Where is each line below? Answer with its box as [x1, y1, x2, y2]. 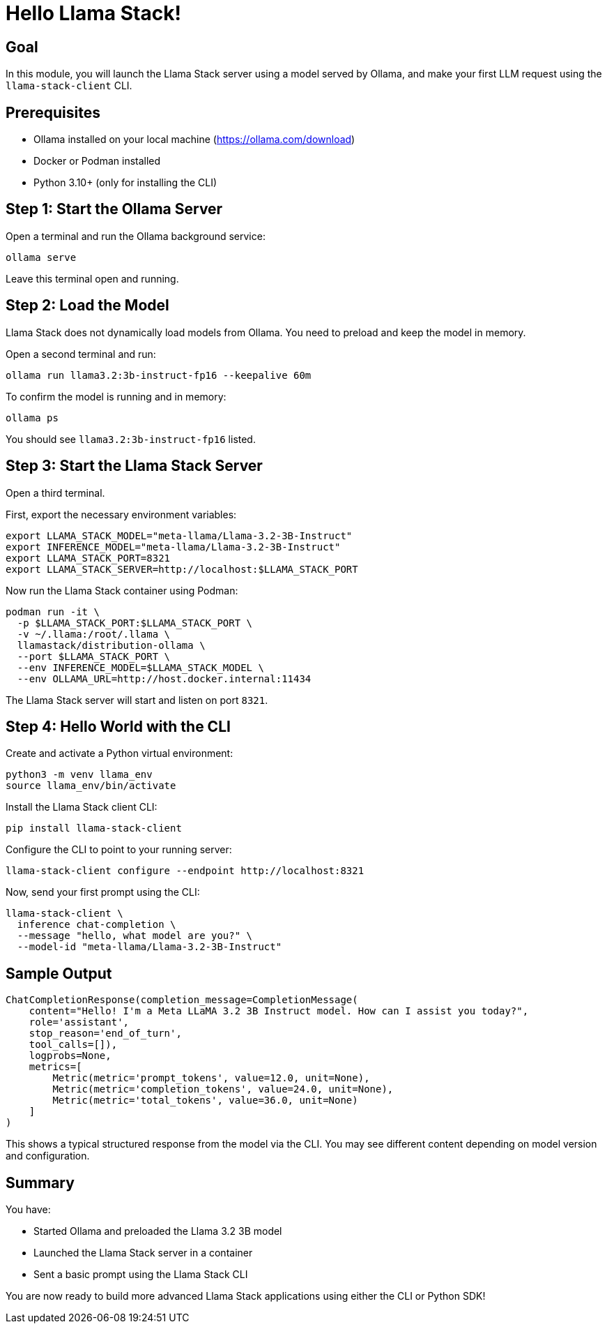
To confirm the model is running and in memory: [6, 390, 226, 403]
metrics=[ [29, 1061, 82, 1073]
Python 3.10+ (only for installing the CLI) [33, 177, 217, 189]
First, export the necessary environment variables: [6, 508, 237, 520]
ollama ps [6, 412, 59, 423]
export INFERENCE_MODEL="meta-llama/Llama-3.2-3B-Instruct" [6, 541, 341, 553]
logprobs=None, [29, 1050, 112, 1062]
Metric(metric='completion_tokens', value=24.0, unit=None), [52, 1083, 394, 1095]
